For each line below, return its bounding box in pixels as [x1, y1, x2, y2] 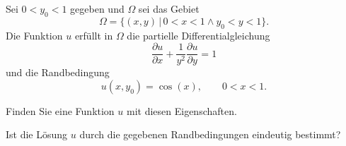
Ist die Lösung [6, 127, 68, 142]
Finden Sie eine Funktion [6, 103, 115, 118]
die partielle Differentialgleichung [127, 28, 270, 42]
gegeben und [70, 1, 125, 16]
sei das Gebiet [138, 1, 200, 16]
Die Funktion [6, 28, 63, 42]
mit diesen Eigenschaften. [126, 103, 237, 118]
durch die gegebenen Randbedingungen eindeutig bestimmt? [79, 127, 341, 142]
